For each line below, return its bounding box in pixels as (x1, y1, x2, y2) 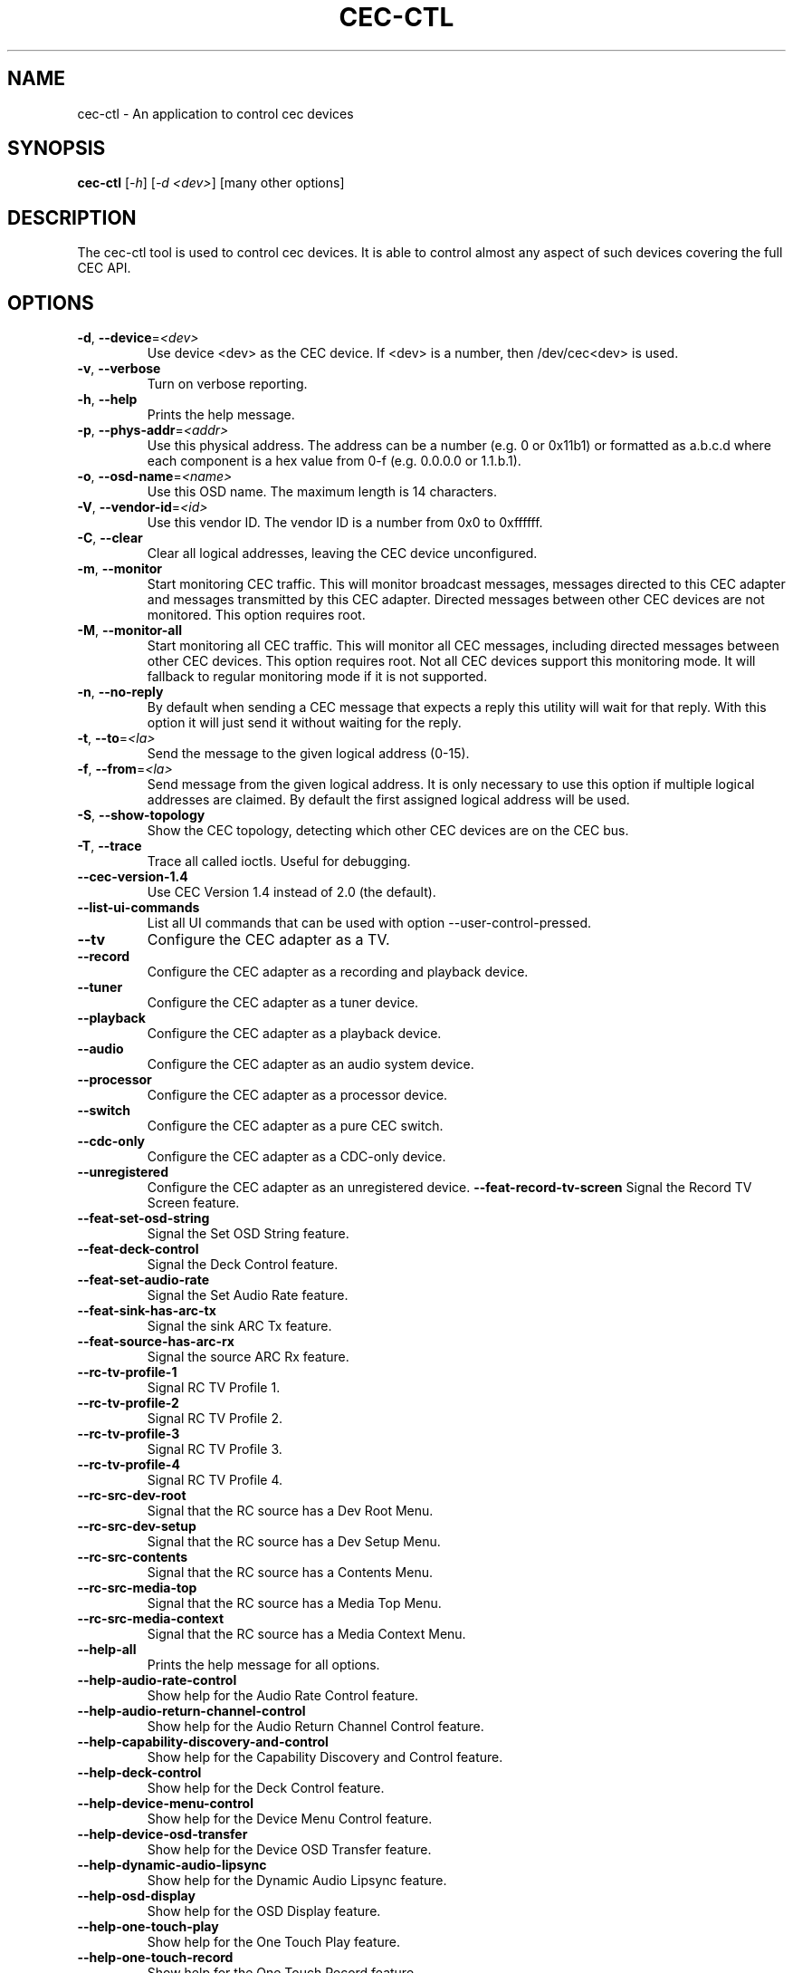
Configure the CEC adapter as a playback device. (147, 1025, 442, 1042)
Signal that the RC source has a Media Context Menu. (147, 1626, 466, 1642)
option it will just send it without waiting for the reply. (147, 715, 462, 731)
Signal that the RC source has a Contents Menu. (147, 1564, 433, 1581)
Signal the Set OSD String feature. (147, 1226, 349, 1242)
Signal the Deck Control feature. (147, 1256, 339, 1273)
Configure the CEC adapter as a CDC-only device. (147, 1149, 446, 1165)
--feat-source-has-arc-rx (77, 1333, 234, 1350)
